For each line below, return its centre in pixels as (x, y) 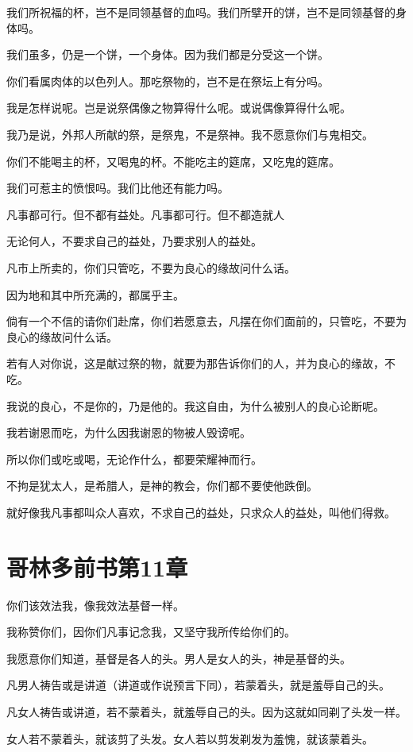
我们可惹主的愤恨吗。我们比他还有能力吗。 (118, 188)
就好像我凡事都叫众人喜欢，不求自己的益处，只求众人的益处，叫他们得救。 (201, 512)
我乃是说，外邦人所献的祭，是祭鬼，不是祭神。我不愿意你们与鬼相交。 (190, 134)
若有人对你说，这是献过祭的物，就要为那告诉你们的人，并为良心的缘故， (195, 363)
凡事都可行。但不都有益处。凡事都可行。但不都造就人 (145, 214)
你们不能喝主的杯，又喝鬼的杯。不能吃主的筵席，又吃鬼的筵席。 (173, 161)
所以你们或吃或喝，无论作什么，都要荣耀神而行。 (134, 459)
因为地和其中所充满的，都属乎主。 (95, 294)
